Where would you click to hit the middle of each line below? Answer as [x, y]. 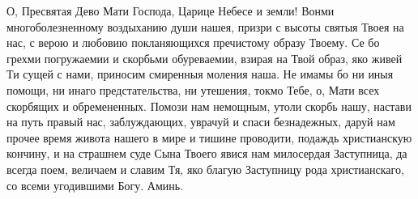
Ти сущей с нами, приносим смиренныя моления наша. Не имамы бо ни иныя [200, 74]
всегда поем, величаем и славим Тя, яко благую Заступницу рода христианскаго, [205, 169]
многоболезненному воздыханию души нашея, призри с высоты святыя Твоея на [205, 26]
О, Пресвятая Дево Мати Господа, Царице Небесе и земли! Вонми [171, 11]
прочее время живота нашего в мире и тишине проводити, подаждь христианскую [209, 137]
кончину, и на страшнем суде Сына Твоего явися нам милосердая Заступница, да [207, 153]
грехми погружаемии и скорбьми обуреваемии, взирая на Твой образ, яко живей [205, 58]
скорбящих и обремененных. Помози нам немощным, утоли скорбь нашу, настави [209, 106]
